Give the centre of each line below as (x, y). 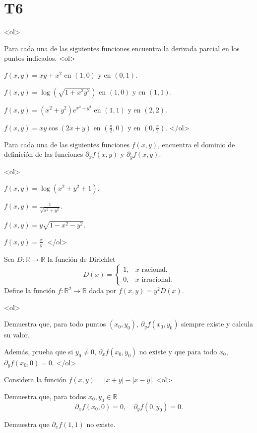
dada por (103, 290)
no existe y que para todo (178, 351)
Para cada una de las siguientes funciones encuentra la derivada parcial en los (122, 48)
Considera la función (35, 379)
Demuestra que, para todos (45, 396)
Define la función (30, 290)
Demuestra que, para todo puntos (55, 324)
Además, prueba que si (39, 351)
